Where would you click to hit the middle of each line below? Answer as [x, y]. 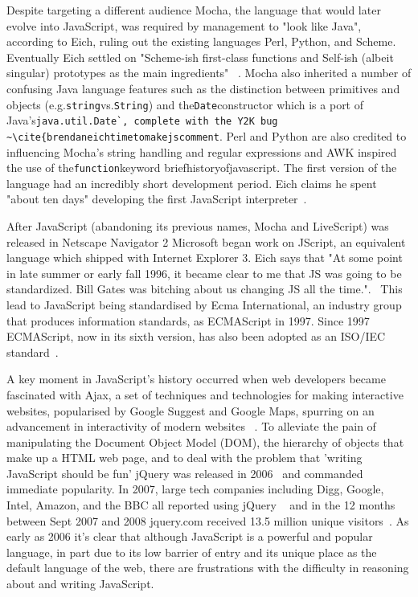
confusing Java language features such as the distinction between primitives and [203, 88]
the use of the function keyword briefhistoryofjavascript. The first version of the [202, 168]
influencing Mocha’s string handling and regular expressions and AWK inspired [202, 151]
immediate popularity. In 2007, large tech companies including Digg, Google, [195, 489]
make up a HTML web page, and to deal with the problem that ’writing [184, 458]
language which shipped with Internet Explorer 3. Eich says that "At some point [205, 258]
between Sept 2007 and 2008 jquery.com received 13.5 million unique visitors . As [208, 520]
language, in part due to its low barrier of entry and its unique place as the [192, 552]
